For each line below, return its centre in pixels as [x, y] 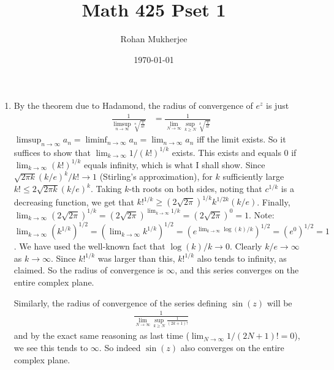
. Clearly [246, 246]
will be [279, 302]
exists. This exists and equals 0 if [234, 152]
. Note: [261, 214]
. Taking [106, 189]
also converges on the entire [232, 347]
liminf [96, 140]
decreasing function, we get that [74, 202]
